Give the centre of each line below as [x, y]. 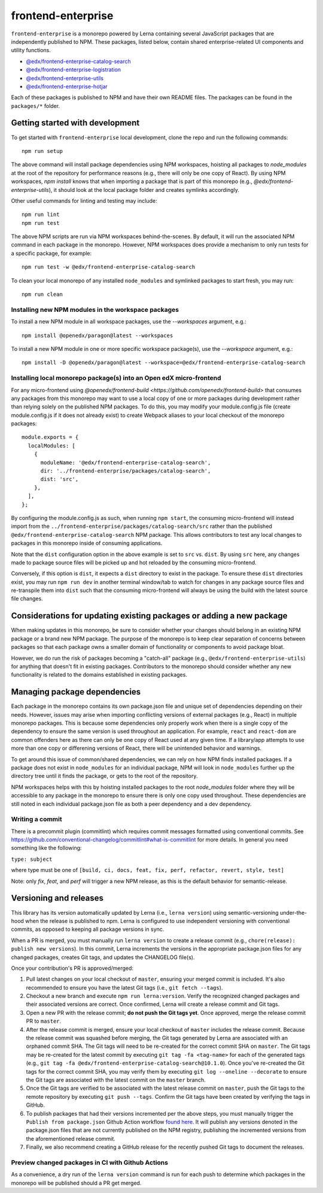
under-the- [293, 912]
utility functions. [31, 50]
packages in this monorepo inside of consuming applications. [87, 543]
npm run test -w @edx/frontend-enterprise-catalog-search [109, 267]
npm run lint [41, 215]
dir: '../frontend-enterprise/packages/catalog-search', [126, 471]
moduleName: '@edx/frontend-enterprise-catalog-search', [126, 462]
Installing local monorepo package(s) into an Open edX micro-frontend [116, 378]
